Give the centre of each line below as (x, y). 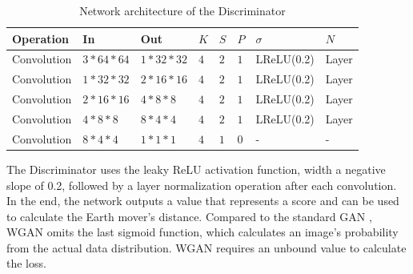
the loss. (26, 263)
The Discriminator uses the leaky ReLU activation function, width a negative (196, 169)
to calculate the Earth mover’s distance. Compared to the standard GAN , (189, 216)
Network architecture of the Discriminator (182, 10)
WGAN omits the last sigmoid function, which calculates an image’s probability (202, 232)
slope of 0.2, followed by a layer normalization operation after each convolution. (202, 185)
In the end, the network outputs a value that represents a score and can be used (203, 201)
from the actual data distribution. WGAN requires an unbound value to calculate (206, 247)
